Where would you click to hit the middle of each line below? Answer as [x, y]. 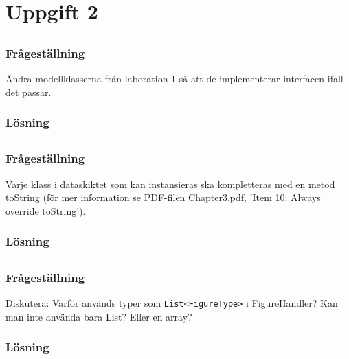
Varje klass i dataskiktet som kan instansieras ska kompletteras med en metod [170, 184]
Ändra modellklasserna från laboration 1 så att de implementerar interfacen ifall [174, 79]
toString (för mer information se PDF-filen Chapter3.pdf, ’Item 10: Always [163, 197]
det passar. [29, 92]
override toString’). [46, 210]
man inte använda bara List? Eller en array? [99, 316]
